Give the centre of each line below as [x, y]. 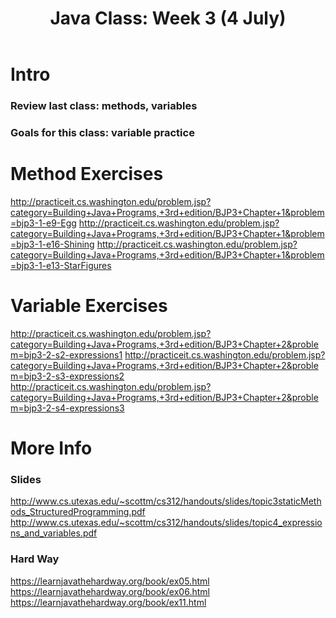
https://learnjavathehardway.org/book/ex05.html [110, 581]
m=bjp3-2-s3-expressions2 [67, 376]
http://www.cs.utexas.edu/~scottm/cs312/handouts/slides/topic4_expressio [166, 523]
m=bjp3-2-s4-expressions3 [67, 408]
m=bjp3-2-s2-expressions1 [66, 354]
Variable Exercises [89, 306]
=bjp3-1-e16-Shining [52, 244]
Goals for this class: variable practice [102, 133]
